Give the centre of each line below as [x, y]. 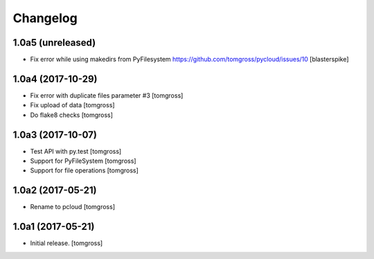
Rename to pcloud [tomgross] [73, 207]
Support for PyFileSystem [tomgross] [83, 161]
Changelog [45, 18]
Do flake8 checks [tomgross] [72, 115]
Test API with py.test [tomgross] [76, 151]
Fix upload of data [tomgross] [72, 105]
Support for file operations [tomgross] [84, 170]
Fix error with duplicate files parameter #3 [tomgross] [107, 95]
